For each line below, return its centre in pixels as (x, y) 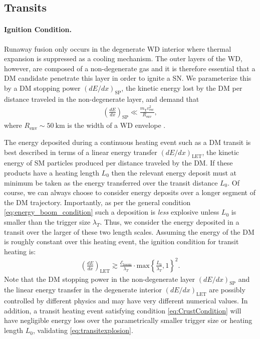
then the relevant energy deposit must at (174, 173)
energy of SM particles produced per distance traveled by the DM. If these (118, 163)
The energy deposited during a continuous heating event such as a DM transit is (127, 142)
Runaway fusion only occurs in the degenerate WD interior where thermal (118, 48)
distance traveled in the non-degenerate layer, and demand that (102, 99)
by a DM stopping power (42, 88)
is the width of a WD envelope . (116, 125)
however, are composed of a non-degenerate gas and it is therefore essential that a (130, 68)
